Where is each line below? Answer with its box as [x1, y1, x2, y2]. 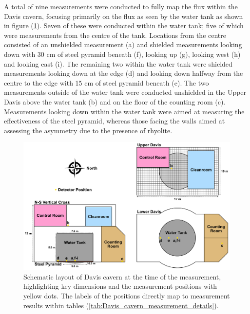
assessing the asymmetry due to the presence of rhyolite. [4, 125, 173, 135]
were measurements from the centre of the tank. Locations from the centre [4, 30, 226, 40]
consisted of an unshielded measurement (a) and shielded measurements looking [4, 39, 242, 50]
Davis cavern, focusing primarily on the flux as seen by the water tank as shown [4, 11, 243, 21]
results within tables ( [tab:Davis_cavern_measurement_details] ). [23, 300, 219, 310]
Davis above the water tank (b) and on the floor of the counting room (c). [4, 96, 226, 106]
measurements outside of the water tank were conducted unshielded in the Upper [4, 87, 247, 97]
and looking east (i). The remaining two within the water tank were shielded [4, 58, 232, 69]
